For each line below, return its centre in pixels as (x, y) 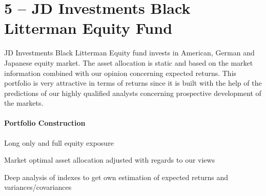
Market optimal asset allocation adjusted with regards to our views (110, 160)
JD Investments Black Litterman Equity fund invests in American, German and (129, 53)
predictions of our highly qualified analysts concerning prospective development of (133, 93)
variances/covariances (38, 187)
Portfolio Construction (45, 123)
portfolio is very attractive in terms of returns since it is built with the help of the (133, 83)
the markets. (24, 103)
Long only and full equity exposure (59, 142)
